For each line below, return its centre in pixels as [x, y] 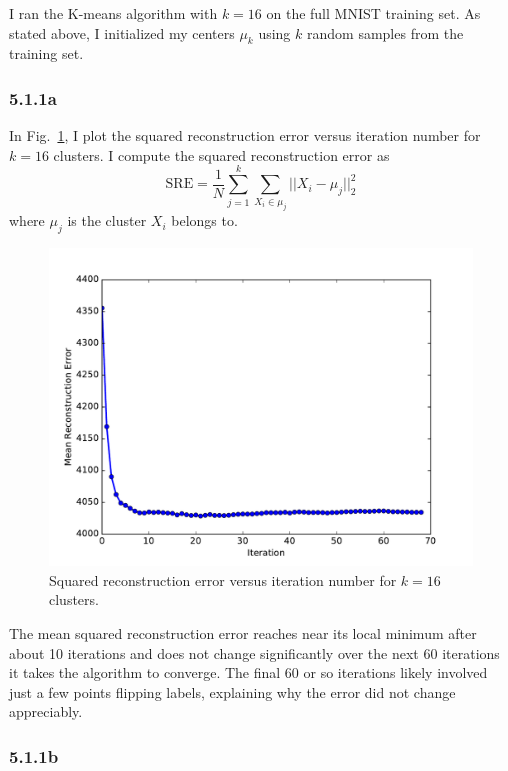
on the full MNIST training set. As [373, 13]
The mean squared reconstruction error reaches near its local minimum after [243, 633]
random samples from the [385, 32]
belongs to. [204, 220]
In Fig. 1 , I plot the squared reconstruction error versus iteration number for [245, 135]
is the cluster [107, 220]
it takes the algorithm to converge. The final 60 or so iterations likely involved [248, 672]
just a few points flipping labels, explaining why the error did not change [232, 691]
